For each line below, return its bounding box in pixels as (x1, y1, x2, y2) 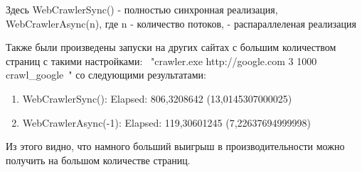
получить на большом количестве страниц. (6, 152, 191, 167)
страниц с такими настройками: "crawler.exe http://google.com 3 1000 (6, 53, 317, 68)
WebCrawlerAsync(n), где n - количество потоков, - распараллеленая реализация (6, 16, 356, 30)
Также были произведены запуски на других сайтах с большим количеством (6, 40, 336, 55)
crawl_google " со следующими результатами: (6, 67, 206, 82)
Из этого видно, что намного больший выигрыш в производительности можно (6, 139, 345, 154)
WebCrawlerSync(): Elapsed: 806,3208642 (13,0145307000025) (22, 91, 292, 105)
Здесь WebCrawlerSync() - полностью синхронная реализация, (6, 2, 278, 16)
